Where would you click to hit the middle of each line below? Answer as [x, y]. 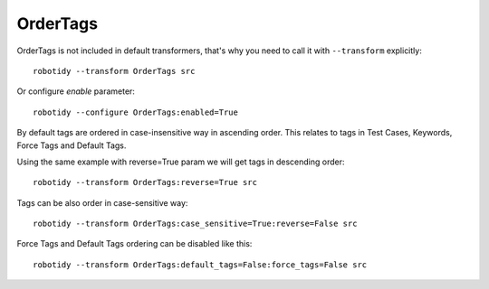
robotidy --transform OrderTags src [114, 71]
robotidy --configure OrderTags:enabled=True [136, 112]
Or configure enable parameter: [76, 91]
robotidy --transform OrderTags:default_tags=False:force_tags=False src [200, 265]
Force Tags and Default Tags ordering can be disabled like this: [134, 244]
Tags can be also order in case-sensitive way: [102, 202]
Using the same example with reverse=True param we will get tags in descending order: [181, 162]
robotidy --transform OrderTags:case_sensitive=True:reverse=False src [195, 224]
